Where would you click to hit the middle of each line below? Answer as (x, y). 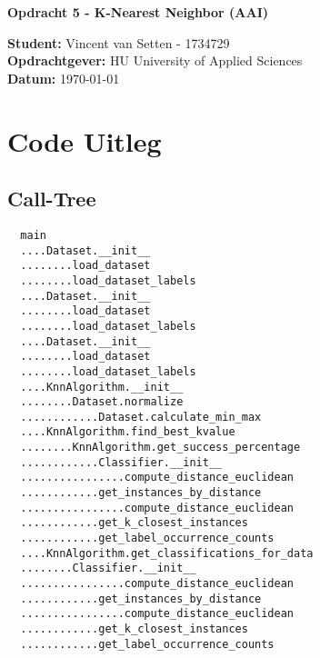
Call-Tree (52, 199)
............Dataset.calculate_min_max (141, 417)
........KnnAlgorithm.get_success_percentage (160, 448)
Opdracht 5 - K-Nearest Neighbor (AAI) (138, 12)
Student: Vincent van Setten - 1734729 (119, 42)
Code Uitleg (85, 140)
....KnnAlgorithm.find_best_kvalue (128, 432)
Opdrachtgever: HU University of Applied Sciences (155, 60)
